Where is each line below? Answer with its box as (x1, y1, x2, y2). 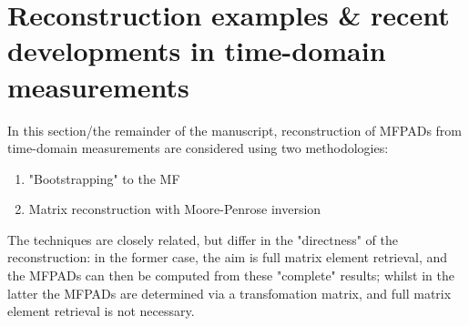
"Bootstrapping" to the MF (28, 168, 180, 188)
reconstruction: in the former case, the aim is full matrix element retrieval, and (7, 248, 448, 267)
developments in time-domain (7, 32, 386, 69)
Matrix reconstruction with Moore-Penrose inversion (28, 199, 321, 219)
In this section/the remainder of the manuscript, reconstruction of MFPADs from (7, 120, 462, 139)
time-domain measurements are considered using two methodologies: (7, 138, 389, 158)
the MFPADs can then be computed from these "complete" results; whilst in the (7, 266, 454, 285)
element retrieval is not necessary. (7, 301, 195, 321)
